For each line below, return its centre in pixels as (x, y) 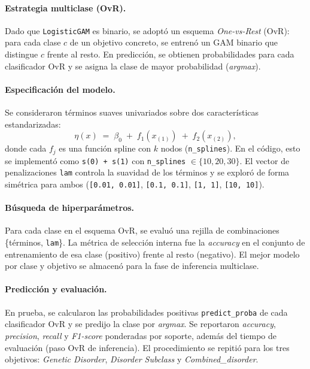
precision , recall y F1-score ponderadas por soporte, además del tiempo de (141, 335)
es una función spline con (105, 148)
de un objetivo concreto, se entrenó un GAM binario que (174, 42)
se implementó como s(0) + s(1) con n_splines (95, 160)
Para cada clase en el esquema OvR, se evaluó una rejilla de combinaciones (142, 230)
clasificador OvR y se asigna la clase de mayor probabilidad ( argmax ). (133, 66)
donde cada (26, 148)
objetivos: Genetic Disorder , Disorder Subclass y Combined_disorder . (132, 359)
